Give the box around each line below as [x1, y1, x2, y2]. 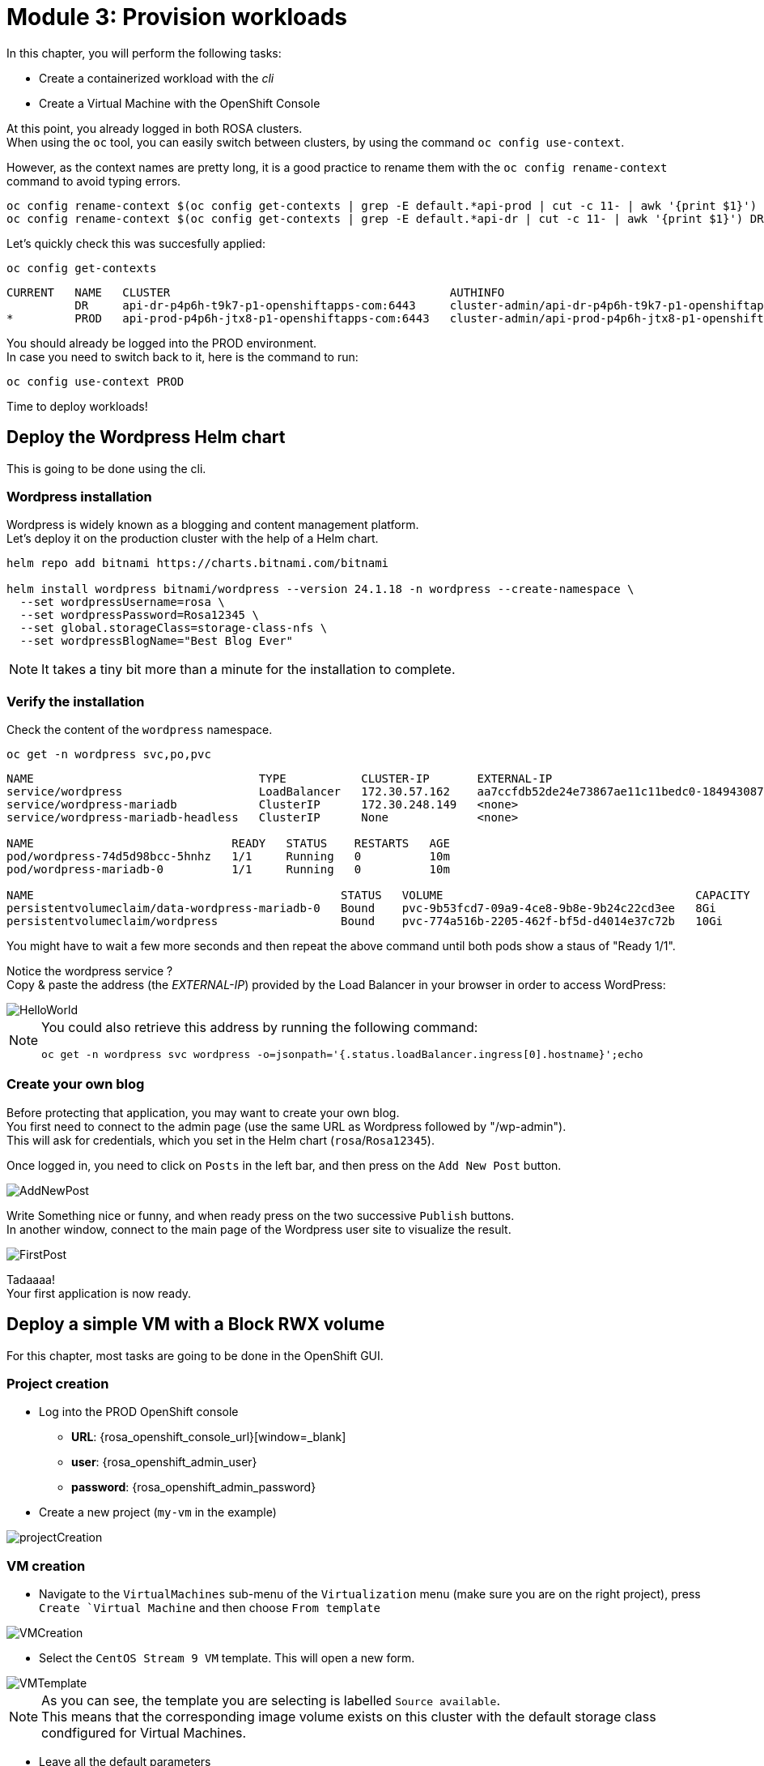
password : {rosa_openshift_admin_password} [71, 1480, 316, 1495]
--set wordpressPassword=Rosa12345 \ [19, 608, 259, 622]
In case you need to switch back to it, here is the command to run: [6, 349, 359, 364]
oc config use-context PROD [6, 374, 185, 388]
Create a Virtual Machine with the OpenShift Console [39, 96, 320, 110]
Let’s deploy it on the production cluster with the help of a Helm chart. [6, 531, 379, 546]
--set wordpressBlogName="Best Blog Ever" [19, 634, 294, 648]
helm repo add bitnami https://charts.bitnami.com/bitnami [6, 557, 389, 570]
